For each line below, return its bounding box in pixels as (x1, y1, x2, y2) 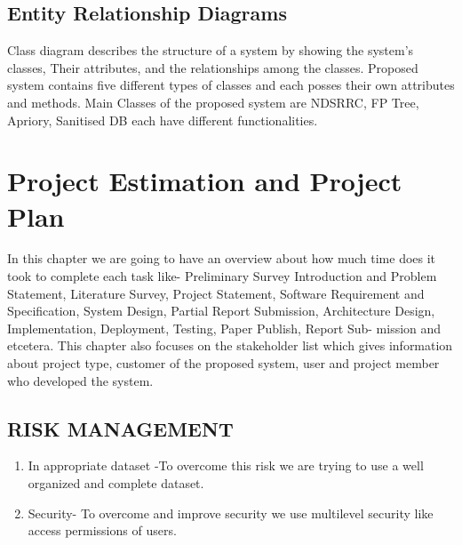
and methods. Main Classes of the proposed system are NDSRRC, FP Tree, (7, 92, 419, 111)
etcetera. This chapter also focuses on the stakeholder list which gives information (7, 336, 453, 355)
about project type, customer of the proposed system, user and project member (7, 354, 440, 373)
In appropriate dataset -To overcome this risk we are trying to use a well (28, 456, 424, 475)
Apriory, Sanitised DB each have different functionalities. (7, 110, 318, 129)
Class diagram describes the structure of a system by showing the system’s (7, 41, 414, 60)
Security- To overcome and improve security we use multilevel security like (28, 503, 434, 522)
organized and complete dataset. (28, 474, 204, 493)
